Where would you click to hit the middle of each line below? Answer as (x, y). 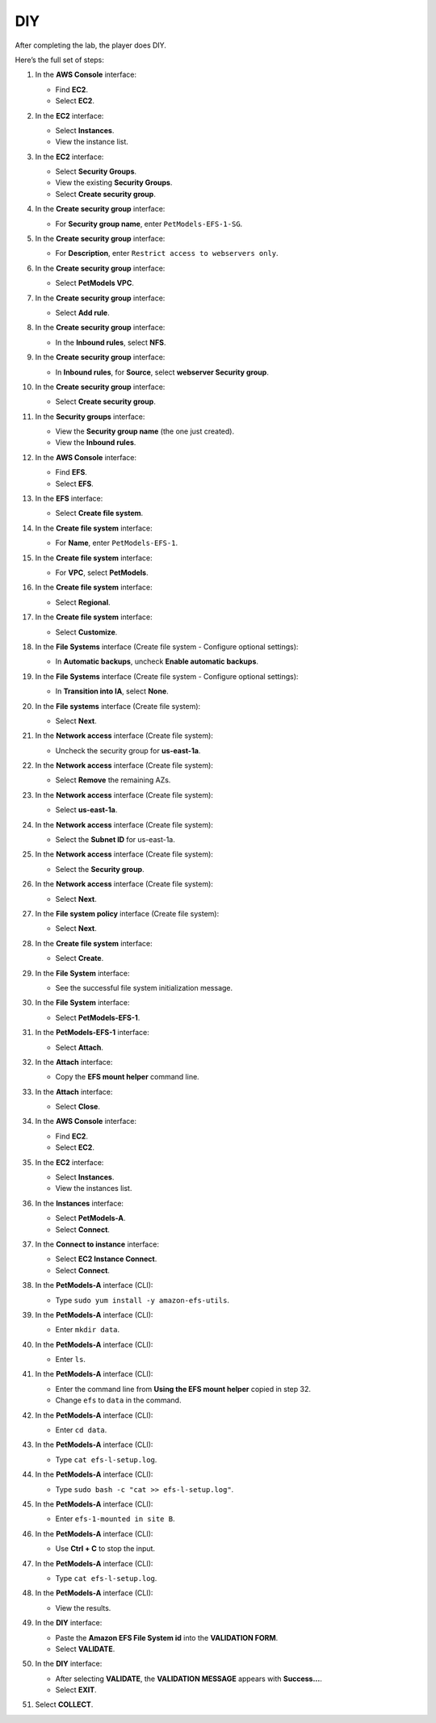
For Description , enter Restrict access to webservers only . (167, 254)
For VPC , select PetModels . (102, 572)
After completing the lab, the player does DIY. (91, 45)
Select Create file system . (99, 514)
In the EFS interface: (69, 499)
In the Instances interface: (80, 1203)
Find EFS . (71, 472)
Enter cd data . (81, 1430)
